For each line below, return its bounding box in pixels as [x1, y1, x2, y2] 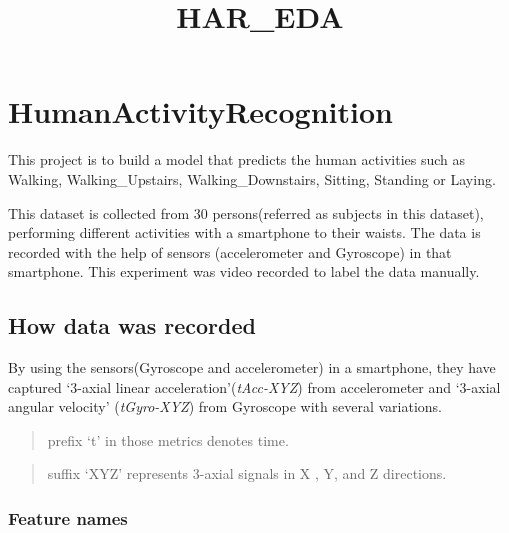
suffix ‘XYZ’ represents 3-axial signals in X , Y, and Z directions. [47, 463, 447, 484]
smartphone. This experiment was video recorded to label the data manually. [8, 261, 480, 282]
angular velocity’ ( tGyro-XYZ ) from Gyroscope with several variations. [8, 396, 442, 417]
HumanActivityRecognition [8, 91, 393, 132]
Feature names [8, 505, 128, 530]
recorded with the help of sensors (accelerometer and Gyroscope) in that [8, 241, 452, 262]
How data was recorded [8, 310, 256, 341]
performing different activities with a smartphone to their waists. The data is [8, 222, 481, 243]
